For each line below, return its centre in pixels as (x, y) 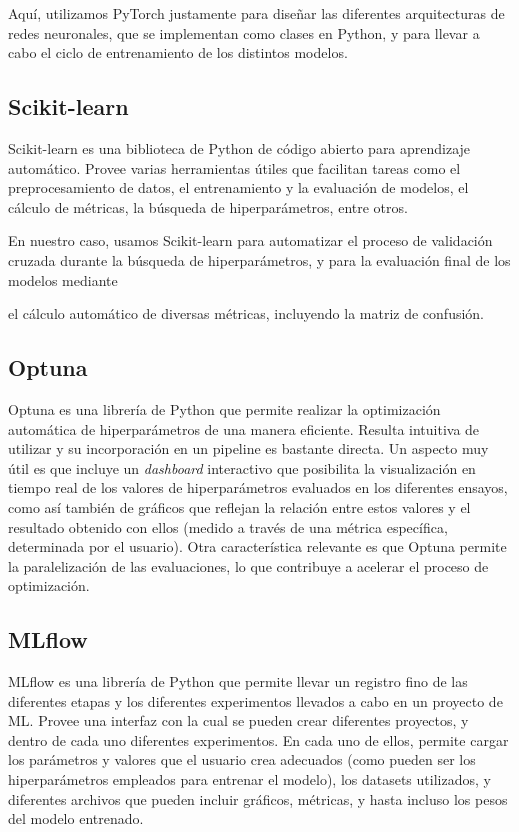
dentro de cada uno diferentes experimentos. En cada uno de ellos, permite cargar (258, 739)
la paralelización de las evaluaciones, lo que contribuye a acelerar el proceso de (248, 565)
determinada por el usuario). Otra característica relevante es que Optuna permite (257, 546)
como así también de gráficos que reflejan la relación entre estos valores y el (239, 506)
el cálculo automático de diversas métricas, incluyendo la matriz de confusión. (246, 313)
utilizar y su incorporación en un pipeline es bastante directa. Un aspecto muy (248, 448)
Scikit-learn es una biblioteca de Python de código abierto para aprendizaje (239, 147)
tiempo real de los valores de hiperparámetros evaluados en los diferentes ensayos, (258, 487)
